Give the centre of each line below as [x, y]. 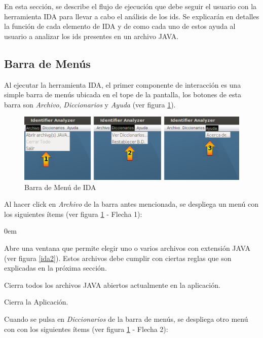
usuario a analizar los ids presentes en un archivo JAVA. [91, 36]
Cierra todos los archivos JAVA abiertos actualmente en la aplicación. [112, 285]
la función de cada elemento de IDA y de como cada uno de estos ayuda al [120, 26]
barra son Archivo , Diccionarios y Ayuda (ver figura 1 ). [90, 104]
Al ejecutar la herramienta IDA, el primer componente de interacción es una [123, 84]
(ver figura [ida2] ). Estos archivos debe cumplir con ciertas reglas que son [118, 258]
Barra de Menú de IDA [60, 187]
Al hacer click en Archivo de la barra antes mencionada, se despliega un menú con [131, 204]
